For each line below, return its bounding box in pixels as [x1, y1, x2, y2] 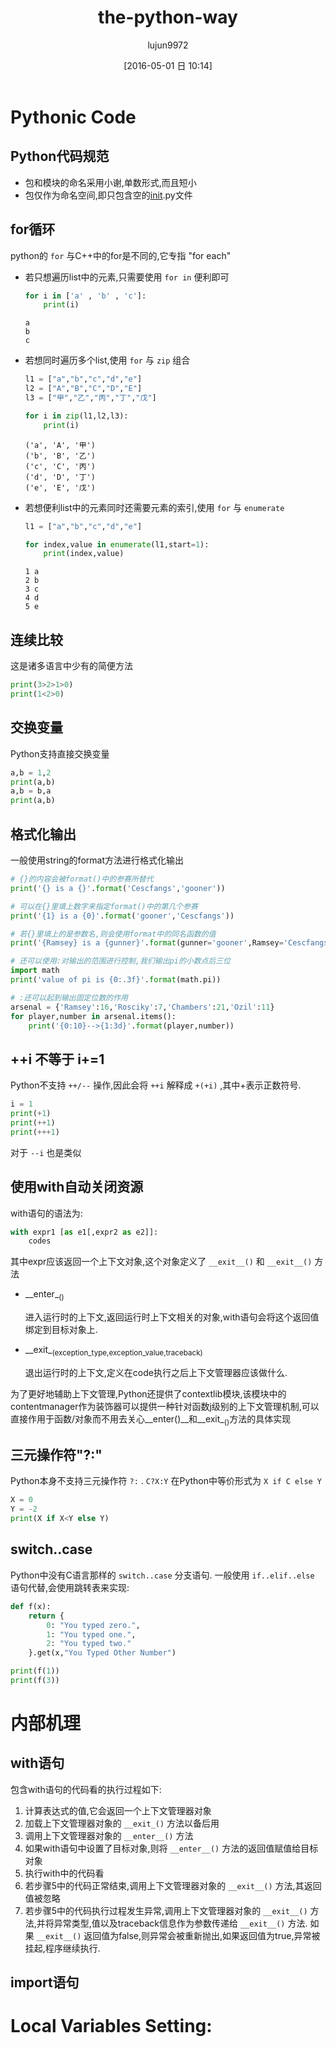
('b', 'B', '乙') [24, 451, 96, 461]
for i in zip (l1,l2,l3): [24, 411, 129, 421]
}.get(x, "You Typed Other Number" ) [28, 1648, 177, 1658]
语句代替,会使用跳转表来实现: [10, 1581, 130, 1593]
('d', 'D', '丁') [24, 472, 96, 482]
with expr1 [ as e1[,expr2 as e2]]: [10, 1227, 159, 1237]
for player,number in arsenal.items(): [10, 1011, 177, 1021]
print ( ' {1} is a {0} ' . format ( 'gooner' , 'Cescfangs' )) [10, 911, 235, 921]
